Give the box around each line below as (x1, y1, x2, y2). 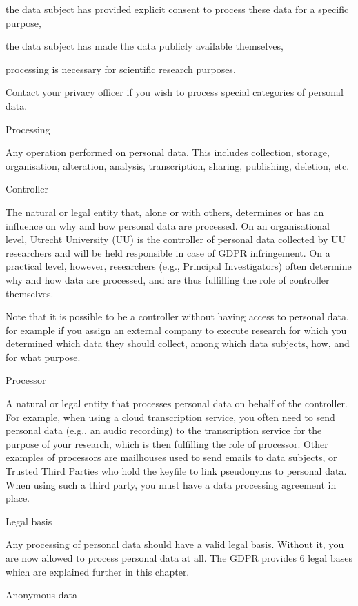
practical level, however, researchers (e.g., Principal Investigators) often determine (6, 259, 352, 273)
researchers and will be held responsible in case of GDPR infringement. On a (6, 245, 330, 260)
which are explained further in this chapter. (6, 564, 190, 578)
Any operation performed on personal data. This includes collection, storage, (6, 145, 330, 159)
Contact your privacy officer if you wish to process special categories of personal (6, 85, 344, 99)
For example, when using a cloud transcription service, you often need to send (6, 409, 335, 424)
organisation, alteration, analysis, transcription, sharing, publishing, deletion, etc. (6, 158, 350, 173)
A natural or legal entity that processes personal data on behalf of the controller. (6, 396, 348, 411)
